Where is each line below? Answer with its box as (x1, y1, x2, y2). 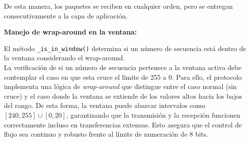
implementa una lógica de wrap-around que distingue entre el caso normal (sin (4, 81, 237, 91)
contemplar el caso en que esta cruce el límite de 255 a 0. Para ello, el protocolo (4, 71, 242, 82)
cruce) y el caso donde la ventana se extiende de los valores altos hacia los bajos (4, 90, 242, 101)
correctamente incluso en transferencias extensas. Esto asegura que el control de (4, 119, 242, 129)
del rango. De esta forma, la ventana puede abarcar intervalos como (4, 100, 205, 110)
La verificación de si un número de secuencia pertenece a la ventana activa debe (4, 62, 242, 72)
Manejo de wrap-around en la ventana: (4, 27, 137, 37)
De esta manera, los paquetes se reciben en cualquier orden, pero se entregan (4, 1, 233, 11)
